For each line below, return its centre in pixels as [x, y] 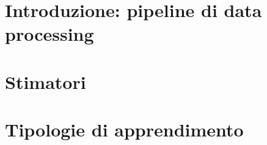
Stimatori [46, 81]
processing [49, 34]
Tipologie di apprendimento [124, 129]
